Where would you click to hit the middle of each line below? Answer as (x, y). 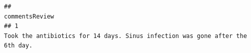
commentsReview (29, 16)
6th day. (18, 46)
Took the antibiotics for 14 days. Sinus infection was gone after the (125, 36)
